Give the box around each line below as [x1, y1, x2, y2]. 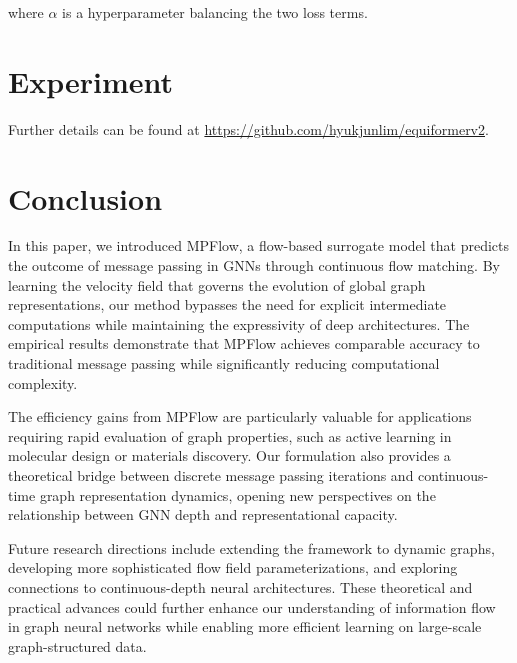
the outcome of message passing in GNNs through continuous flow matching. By [8, 255, 500, 276]
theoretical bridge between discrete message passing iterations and [8, 464, 414, 485]
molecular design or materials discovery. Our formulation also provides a [8, 445, 451, 466]
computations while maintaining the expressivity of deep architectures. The [8, 313, 470, 334]
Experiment [8, 60, 174, 101]
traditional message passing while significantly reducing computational [8, 353, 440, 373]
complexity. [8, 372, 78, 393]
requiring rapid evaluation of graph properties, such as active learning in [8, 425, 452, 446]
